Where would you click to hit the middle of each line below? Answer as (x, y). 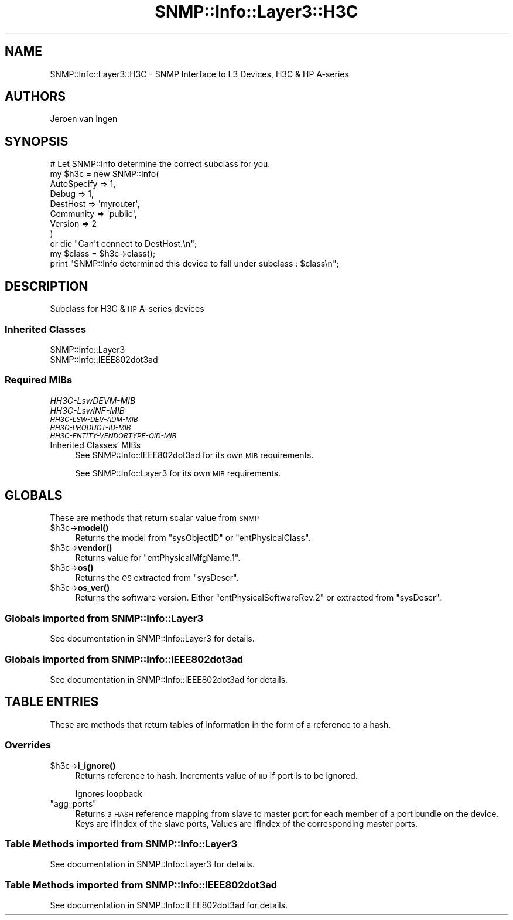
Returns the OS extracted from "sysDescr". (157, 578)
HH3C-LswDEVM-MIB (93, 400)
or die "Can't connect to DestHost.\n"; (124, 244)
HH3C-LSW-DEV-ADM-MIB (94, 419)
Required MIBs (39, 380)
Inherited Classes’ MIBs (95, 445)
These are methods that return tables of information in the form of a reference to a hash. (220, 724)
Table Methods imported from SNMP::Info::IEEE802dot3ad (141, 885)
